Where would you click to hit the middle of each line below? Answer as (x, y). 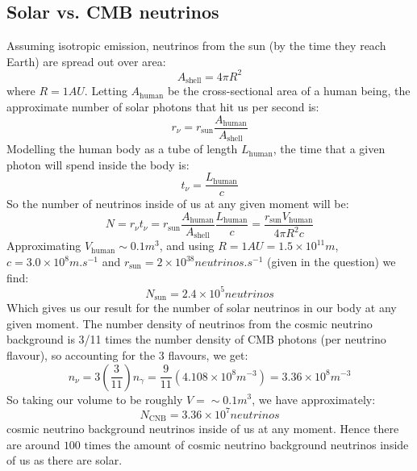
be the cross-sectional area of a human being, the (289, 91)
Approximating (44, 246)
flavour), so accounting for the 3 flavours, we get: (127, 354)
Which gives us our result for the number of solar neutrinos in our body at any (202, 308)
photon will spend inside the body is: (98, 164)
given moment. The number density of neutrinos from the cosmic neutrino (190, 323)
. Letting (106, 91)
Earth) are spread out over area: (86, 61)
